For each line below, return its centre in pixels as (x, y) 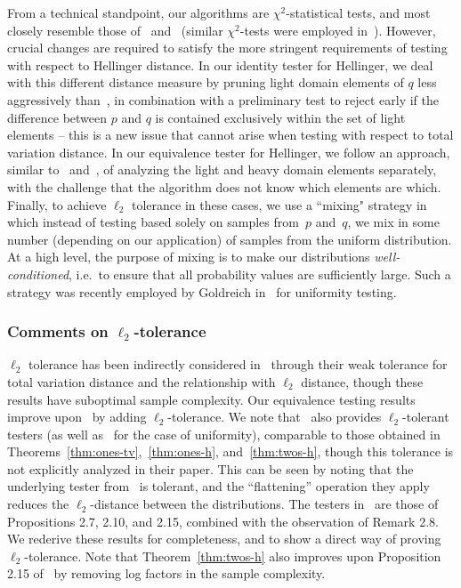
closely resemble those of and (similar (115, 30)
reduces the (38, 504)
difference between (57, 117)
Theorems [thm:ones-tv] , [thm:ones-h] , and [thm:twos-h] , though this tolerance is (230, 451)
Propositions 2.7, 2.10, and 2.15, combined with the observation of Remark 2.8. (223, 521)
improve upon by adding (77, 417)
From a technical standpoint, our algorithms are (138, 12)
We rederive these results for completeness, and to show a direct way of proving (224, 539)
